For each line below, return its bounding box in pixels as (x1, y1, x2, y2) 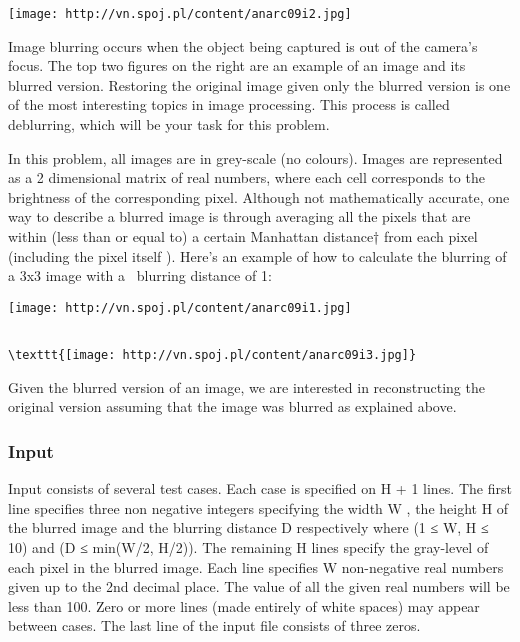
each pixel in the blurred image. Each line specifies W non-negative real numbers (8, 556, 504, 577)
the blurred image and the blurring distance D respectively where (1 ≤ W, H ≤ (8, 517, 489, 538)
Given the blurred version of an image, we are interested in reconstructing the (8, 376, 485, 397)
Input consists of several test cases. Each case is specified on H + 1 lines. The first (8, 478, 512, 499)
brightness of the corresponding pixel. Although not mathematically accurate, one (8, 186, 510, 207)
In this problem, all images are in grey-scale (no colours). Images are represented (8, 147, 503, 168)
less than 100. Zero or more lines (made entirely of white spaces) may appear (8, 595, 480, 616)
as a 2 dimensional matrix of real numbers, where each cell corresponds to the (8, 167, 485, 188)
